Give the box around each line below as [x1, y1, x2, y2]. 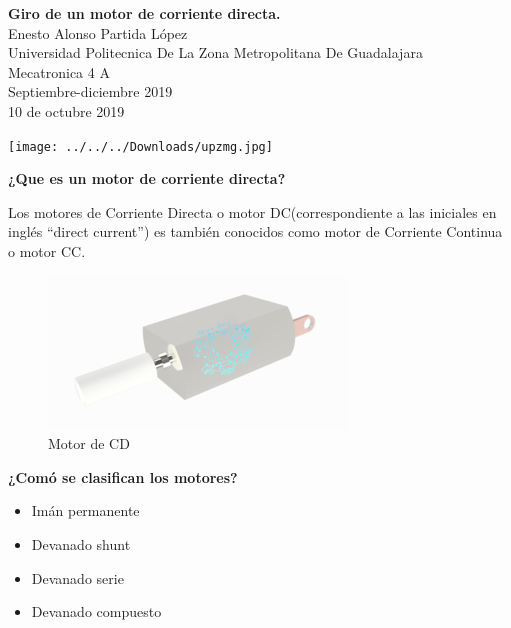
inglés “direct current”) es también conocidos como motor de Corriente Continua [8, 221, 503, 242]
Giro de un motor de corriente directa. [8, 3, 281, 23]
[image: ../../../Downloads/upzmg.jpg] [8, 139, 273, 154]
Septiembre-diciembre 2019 [8, 81, 173, 102]
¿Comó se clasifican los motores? [8, 466, 238, 487]
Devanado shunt [31, 533, 131, 554]
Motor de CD [48, 433, 130, 454]
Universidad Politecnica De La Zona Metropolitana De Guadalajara [8, 42, 423, 63]
